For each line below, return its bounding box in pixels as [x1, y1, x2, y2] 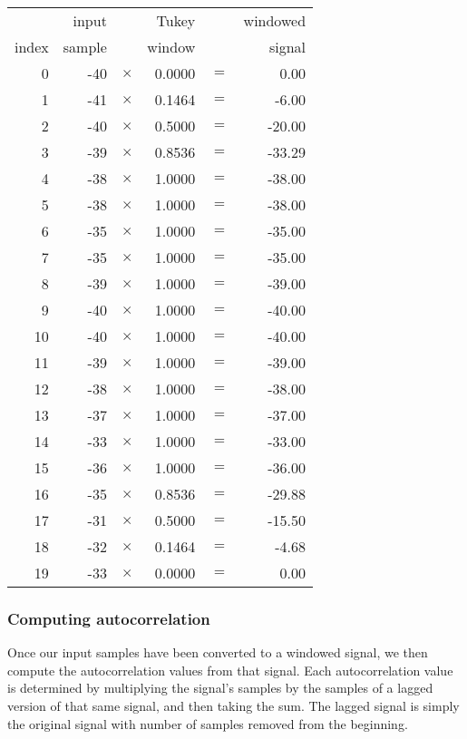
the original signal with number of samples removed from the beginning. [7, 714, 408, 733]
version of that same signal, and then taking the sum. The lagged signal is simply [7, 696, 460, 715]
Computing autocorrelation [7, 607, 210, 629]
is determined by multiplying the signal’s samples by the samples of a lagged [7, 678, 433, 697]
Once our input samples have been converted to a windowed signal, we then [7, 643, 428, 662]
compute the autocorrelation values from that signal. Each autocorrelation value [7, 660, 453, 679]
